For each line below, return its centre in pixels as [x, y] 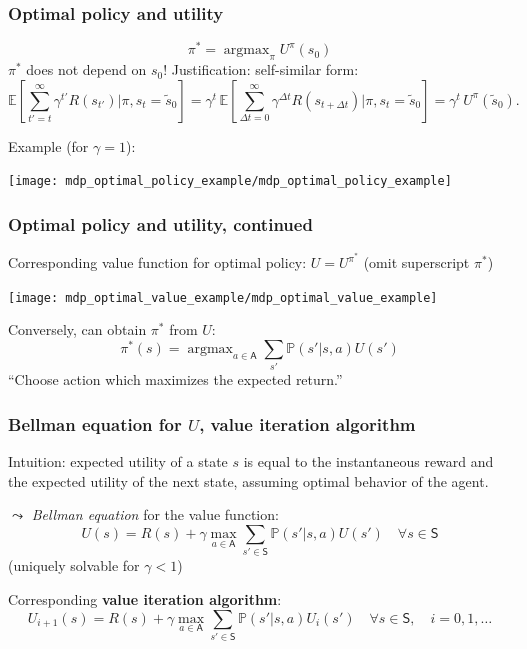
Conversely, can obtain [77, 329]
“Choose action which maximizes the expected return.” [175, 379]
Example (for [48, 145]
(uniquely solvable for [74, 565]
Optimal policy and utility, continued [160, 223]
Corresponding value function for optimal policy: [157, 262]
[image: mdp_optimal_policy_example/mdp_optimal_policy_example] [230, 181]
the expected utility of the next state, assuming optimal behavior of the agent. [248, 480]
